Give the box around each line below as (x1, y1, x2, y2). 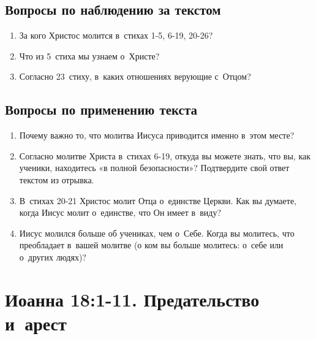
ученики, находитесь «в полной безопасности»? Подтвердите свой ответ (19, 161, 290, 174)
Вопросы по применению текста (5, 100, 198, 119)
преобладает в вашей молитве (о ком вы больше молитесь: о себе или (19, 238, 284, 251)
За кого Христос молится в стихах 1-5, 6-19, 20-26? (19, 29, 213, 42)
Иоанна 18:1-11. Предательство (5, 286, 260, 311)
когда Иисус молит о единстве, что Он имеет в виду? (19, 206, 222, 219)
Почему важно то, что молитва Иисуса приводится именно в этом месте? (19, 129, 295, 142)
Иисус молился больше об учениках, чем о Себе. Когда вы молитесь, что (19, 226, 295, 239)
